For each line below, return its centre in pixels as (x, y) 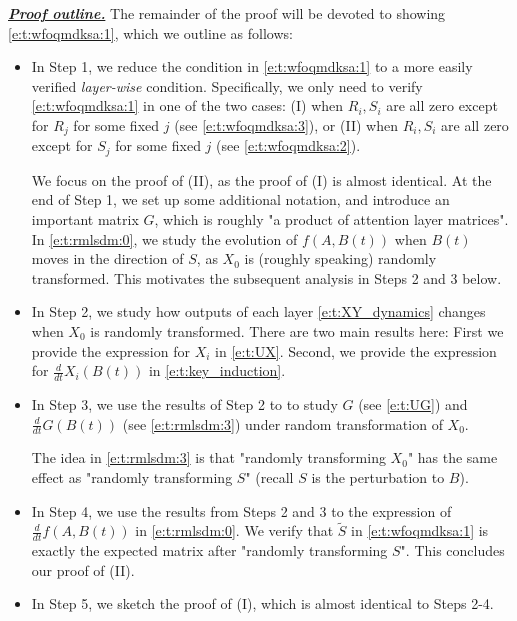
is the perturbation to (378, 477)
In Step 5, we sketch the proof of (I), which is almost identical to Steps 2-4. (262, 603)
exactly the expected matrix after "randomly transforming (209, 550)
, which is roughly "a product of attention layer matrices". (331, 219)
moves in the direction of (107, 258)
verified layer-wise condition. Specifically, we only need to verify (227, 85)
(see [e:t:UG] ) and (413, 404)
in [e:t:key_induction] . (217, 370)
